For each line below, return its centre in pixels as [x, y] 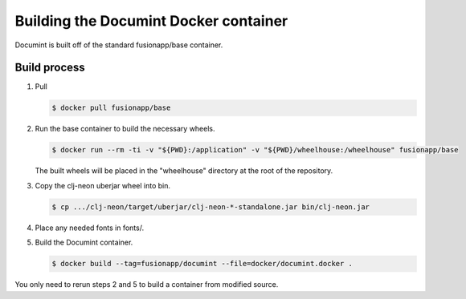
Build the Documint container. [84, 242]
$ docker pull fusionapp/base [111, 108]
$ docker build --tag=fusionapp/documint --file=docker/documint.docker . [202, 264]
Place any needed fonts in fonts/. [90, 228]
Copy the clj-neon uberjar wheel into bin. [102, 185]
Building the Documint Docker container [151, 21]
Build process [50, 68]
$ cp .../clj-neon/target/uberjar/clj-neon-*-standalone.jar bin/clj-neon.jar [211, 207]
